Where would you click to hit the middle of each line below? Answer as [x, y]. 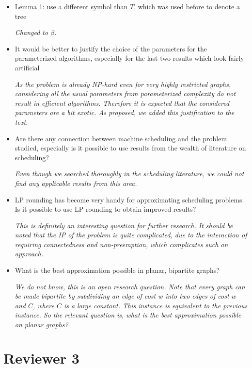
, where [44, 305]
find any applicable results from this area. [76, 183]
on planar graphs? [41, 325]
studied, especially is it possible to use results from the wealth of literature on [130, 148]
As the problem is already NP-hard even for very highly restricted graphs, [123, 84]
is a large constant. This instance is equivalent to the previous [156, 305]
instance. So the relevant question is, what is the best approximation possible [128, 315]
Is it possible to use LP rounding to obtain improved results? [105, 209]
